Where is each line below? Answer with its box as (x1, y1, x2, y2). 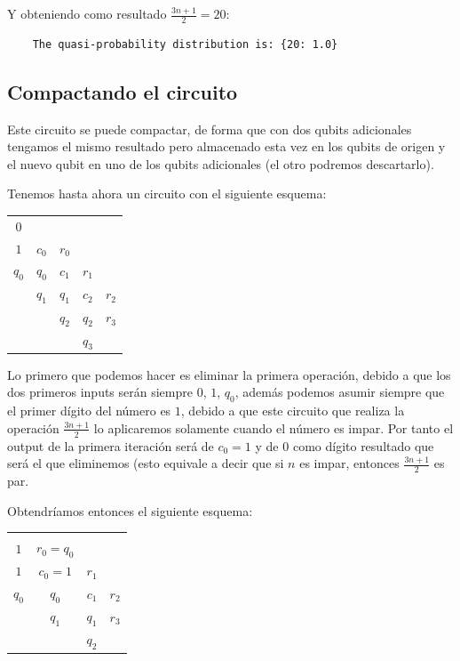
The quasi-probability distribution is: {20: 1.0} (32, 37, 338, 51)
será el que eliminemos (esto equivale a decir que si (7, 454, 284, 472)
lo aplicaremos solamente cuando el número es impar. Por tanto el (93, 418, 454, 437)
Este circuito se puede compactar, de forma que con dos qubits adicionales (7, 119, 412, 138)
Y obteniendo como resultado (7, 4, 167, 22)
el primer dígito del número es (7, 401, 171, 420)
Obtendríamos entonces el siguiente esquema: (7, 501, 253, 520)
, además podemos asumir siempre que (234, 383, 445, 401)
